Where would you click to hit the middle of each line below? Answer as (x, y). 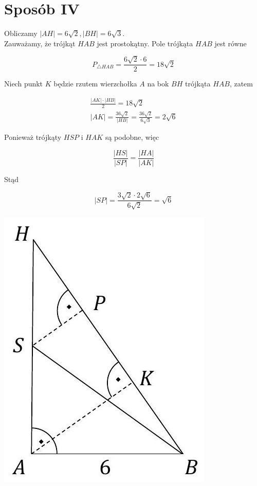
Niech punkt (24, 84)
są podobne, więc (132, 137)
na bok (158, 84)
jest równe (231, 43)
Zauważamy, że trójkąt (40, 43)
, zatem (241, 84)
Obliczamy (21, 33)
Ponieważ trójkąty (33, 137)
